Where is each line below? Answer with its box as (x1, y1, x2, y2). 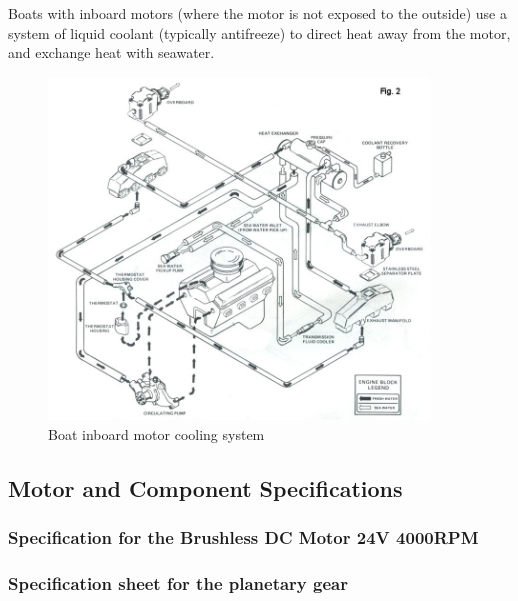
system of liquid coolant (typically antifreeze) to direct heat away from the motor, (8, 22, 511, 43)
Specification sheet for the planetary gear (8, 570, 348, 595)
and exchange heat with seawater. (8, 42, 215, 63)
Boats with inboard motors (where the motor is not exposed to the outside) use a (8, 3, 507, 23)
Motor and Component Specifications (8, 472, 403, 503)
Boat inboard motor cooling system (48, 423, 265, 444)
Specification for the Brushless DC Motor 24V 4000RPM (8, 525, 479, 550)
